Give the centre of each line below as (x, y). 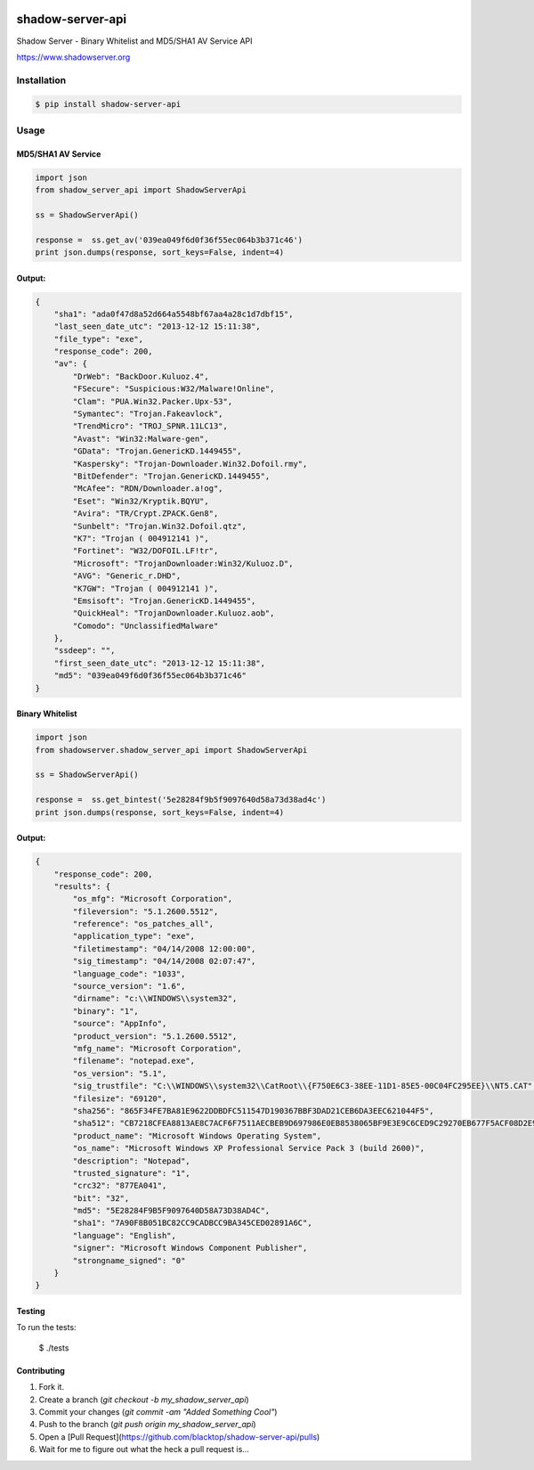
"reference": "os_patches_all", (143, 924)
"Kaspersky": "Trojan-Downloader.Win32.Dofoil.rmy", (190, 464)
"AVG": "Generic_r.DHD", (127, 576)
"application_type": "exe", (134, 936)
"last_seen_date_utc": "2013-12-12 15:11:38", (158, 327)
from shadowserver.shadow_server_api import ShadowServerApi (171, 750)
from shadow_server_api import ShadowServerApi (141, 190)
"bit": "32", (101, 1198)
